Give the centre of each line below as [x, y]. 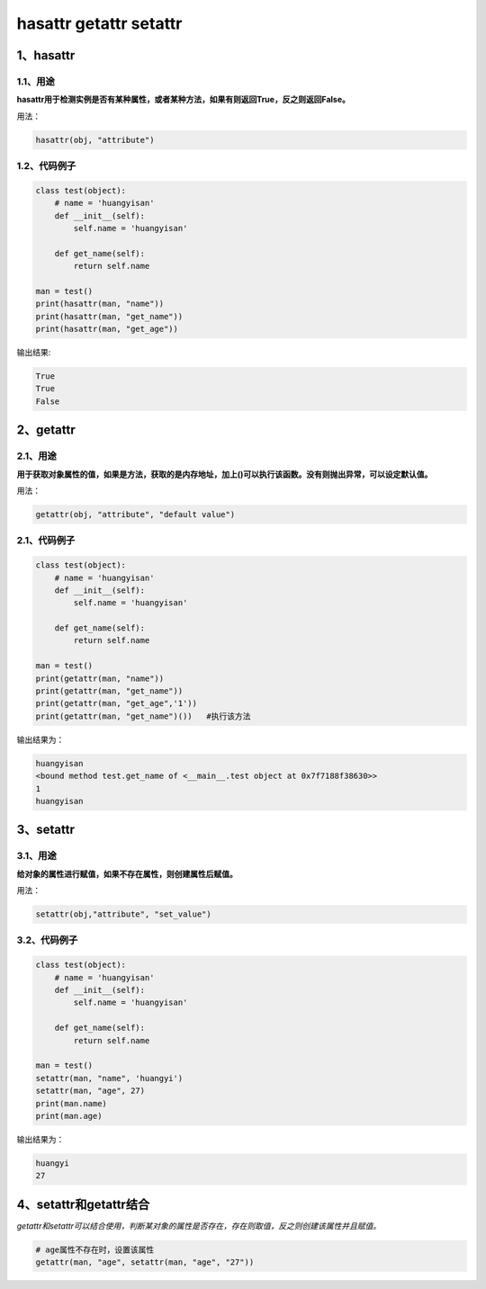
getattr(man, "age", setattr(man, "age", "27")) [145, 1262]
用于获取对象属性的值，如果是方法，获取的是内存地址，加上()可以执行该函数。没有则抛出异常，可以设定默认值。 [225, 474]
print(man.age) [69, 1116]
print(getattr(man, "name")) [100, 678]
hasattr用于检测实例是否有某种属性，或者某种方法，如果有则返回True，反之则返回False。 [184, 100]
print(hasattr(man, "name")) [100, 304]
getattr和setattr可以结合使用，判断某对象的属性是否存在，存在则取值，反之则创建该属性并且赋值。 [199, 1226]
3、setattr [46, 830]
